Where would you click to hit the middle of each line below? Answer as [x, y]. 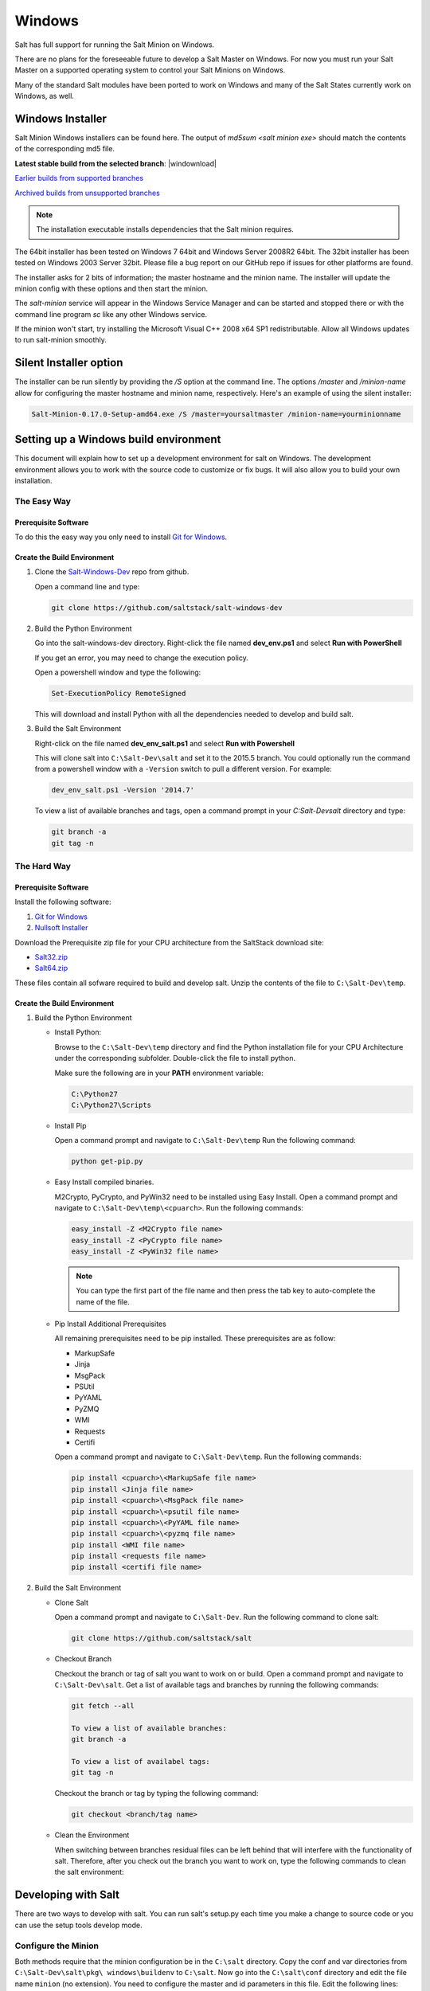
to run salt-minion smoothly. [61, 340]
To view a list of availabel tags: [141, 1761]
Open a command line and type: [87, 586]
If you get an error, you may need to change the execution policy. [141, 658]
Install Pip [70, 1126]
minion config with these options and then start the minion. [111, 288]
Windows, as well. [45, 96]
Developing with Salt [67, 1895]
